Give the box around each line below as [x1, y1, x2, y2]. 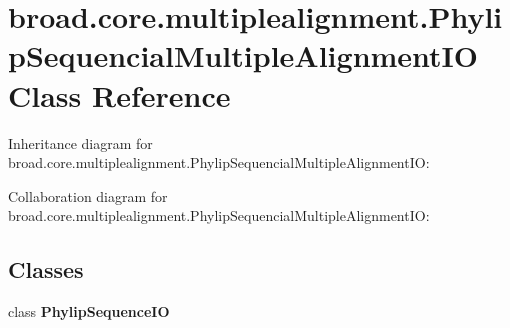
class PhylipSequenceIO [8, 301, 170, 322]
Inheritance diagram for [8, 132, 153, 153]
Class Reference [8, 74, 231, 115]
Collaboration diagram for [8, 185, 168, 206]
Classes [8, 254, 84, 285]
